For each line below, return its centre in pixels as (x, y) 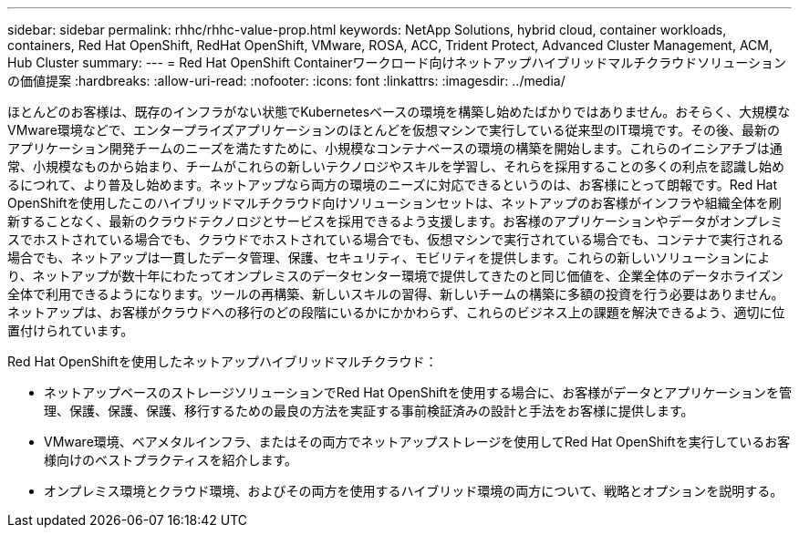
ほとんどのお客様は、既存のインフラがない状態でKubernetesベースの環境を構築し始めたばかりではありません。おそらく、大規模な (399, 112)
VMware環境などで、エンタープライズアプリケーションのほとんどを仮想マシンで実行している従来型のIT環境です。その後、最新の (394, 130)
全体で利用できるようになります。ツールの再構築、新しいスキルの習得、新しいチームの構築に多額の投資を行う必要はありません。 (396, 294)
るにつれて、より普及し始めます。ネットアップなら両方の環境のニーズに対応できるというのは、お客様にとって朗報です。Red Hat (393, 185)
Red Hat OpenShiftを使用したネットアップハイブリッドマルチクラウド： (223, 361)
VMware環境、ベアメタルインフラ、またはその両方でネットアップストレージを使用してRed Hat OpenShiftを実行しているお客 (417, 442)
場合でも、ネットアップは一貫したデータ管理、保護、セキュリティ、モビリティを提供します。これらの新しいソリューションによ (389, 257)
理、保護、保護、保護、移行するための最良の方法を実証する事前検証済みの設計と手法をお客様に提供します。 (369, 411)
